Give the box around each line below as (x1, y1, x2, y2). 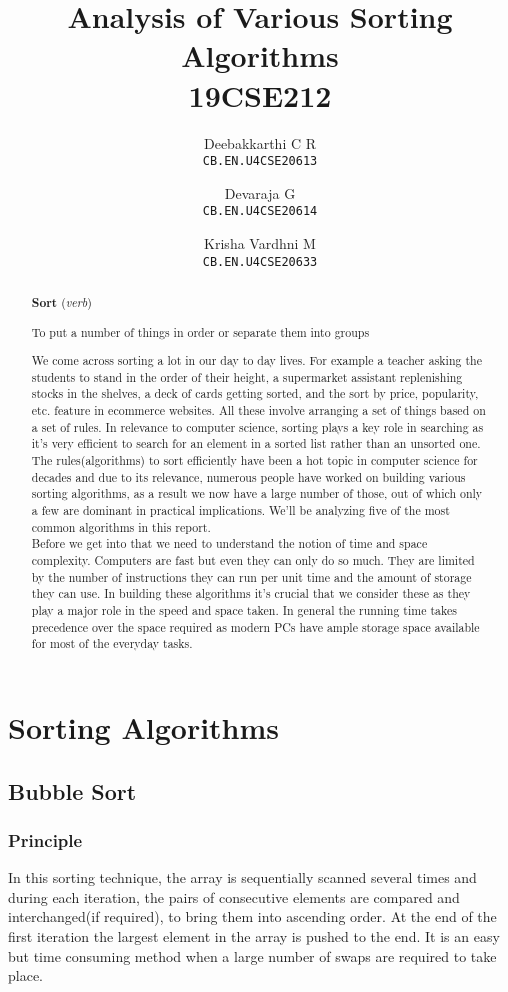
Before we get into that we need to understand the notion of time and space (31, 535, 428, 552)
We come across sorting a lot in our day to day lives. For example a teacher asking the (31, 352, 482, 369)
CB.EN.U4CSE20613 (202, 154, 318, 169)
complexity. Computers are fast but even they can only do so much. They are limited (31, 552, 475, 569)
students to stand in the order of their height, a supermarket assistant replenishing (31, 368, 463, 385)
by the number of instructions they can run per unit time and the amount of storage (31, 568, 472, 585)
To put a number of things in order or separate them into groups (31, 323, 370, 340)
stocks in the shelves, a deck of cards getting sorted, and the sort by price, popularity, (31, 385, 479, 402)
